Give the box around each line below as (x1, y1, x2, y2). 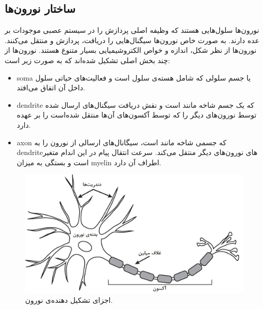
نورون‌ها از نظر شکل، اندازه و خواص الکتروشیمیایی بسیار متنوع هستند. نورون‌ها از (5, 45, 257, 55)
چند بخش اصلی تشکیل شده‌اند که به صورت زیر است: (5, 54, 170, 65)
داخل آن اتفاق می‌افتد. (16, 82, 85, 93)
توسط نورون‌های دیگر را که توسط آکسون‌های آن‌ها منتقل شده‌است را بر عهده (16, 109, 257, 120)
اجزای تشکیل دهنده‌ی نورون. (25, 295, 113, 305)
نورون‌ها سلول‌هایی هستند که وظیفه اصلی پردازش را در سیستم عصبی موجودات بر (5, 25, 259, 35)
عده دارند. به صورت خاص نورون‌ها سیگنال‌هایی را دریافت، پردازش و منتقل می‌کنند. (5, 34, 259, 45)
